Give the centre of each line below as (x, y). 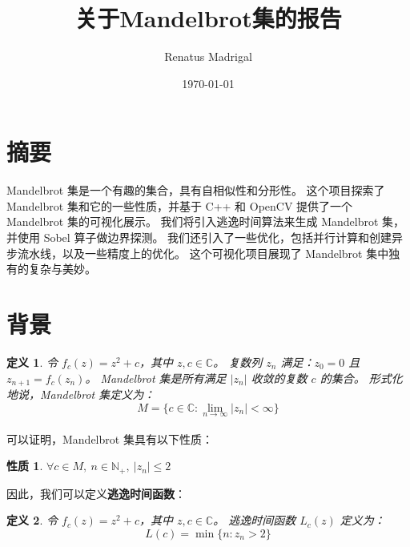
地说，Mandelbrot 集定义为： (81, 394)
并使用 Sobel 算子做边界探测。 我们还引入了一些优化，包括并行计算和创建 (199, 237)
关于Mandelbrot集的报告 (208, 18)
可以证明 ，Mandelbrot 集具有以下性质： (110, 438)
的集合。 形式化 (361, 378)
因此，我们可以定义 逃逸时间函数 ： (96, 493)
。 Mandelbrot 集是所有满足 (156, 378)
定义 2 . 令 (32, 520)
